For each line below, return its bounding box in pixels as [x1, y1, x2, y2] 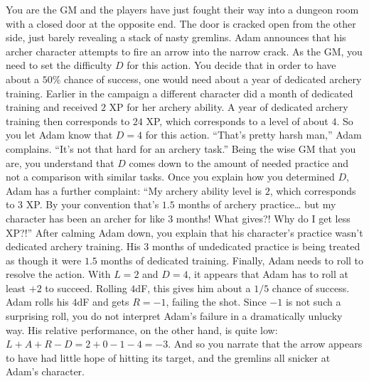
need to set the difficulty [6, 58, 112, 73]
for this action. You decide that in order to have [127, 58, 336, 73]
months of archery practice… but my [178, 197, 336, 212]
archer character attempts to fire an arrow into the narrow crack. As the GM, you [6, 43, 363, 58]
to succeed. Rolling [45, 280, 127, 295]
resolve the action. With [6, 267, 111, 281]
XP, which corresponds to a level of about [146, 113, 328, 128]
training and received [6, 100, 98, 114]
